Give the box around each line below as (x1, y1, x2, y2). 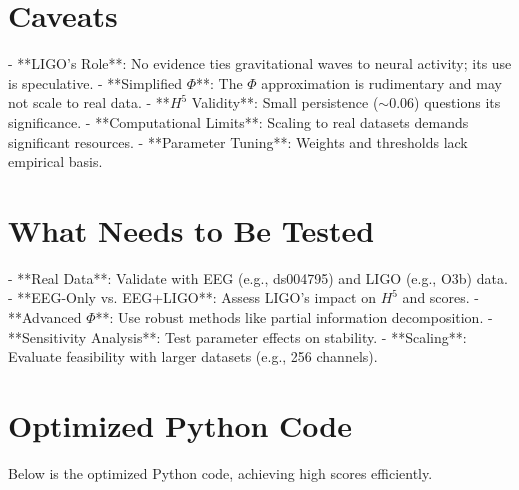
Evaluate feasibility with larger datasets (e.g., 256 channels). (8, 346, 378, 367)
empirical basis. (8, 151, 103, 172)
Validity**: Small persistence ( (191, 92, 379, 113)
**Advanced (8, 307, 82, 327)
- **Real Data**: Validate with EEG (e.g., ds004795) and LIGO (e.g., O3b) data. (8, 267, 508, 288)
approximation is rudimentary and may (261, 72, 502, 93)
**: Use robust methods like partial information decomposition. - (95, 307, 493, 327)
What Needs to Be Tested (8, 209, 375, 250)
